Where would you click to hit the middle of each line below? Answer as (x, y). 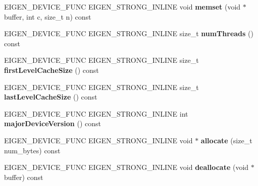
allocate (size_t (226, 140)
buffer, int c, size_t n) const (48, 16)
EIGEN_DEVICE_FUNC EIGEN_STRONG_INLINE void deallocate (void (126, 167)
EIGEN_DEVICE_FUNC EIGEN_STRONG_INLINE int (96, 113)
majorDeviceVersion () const (53, 123)
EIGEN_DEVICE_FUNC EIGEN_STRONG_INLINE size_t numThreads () (129, 33)
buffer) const (24, 177)
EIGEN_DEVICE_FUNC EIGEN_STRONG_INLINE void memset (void (122, 7)
